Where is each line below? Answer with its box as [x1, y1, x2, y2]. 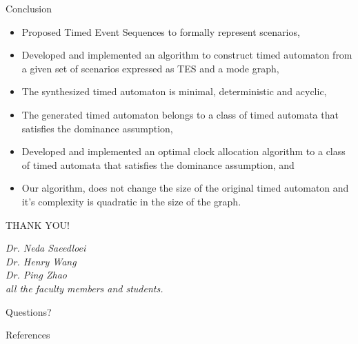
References [6, 327, 50, 342]
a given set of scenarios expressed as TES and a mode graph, [21, 61, 279, 75]
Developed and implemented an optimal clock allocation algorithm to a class [21, 144, 346, 159]
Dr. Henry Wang [6, 254, 77, 268]
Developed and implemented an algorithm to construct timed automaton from [21, 48, 352, 62]
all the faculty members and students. [6, 281, 163, 295]
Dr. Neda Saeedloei [6, 241, 86, 255]
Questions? [6, 304, 52, 318]
